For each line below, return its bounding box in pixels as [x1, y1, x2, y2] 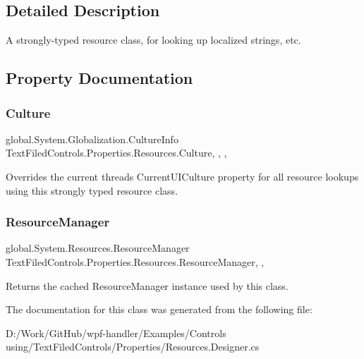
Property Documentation [6, 67, 193, 89]
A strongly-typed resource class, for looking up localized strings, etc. [6, 32, 301, 47]
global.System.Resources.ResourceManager [6, 241, 190, 255]
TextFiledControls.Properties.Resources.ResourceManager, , [6, 254, 265, 269]
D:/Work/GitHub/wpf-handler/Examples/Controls [6, 325, 226, 340]
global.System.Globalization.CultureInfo [6, 131, 178, 146]
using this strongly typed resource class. [6, 183, 178, 197]
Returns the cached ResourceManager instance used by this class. [6, 278, 289, 293]
